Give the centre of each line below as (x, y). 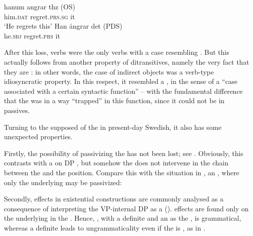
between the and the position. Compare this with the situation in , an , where (122, 172)
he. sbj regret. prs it (32, 35)
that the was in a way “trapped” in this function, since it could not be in (114, 100)
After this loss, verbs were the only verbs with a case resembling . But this (117, 52)
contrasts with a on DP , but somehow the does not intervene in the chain (116, 163)
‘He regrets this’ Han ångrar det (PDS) (63, 26)
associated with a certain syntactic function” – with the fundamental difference (124, 91)
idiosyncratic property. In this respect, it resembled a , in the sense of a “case (121, 81)
